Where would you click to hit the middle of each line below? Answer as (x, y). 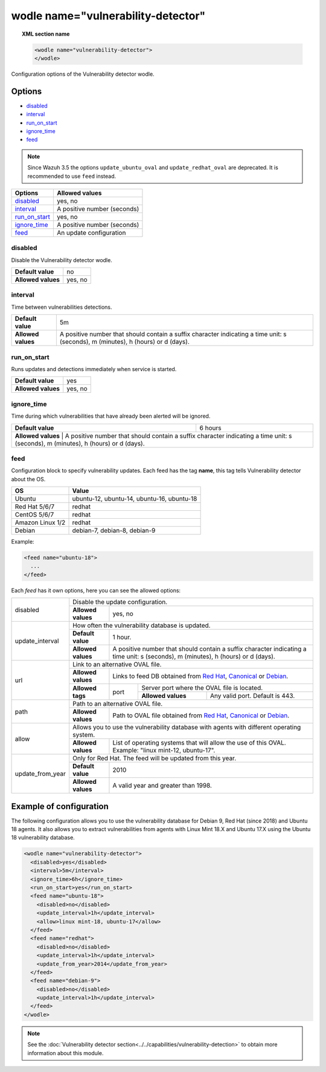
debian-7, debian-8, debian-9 (114, 531)
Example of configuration (60, 806)
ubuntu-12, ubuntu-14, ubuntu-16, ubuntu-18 (135, 499)
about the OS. (28, 479)
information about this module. (66, 1053)
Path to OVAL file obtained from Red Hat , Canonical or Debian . (201, 715)
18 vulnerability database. (43, 838)
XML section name (46, 34)
